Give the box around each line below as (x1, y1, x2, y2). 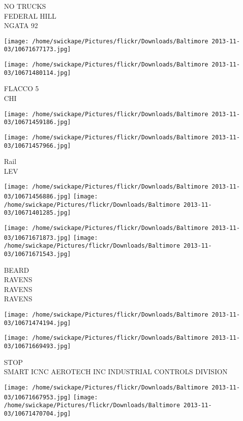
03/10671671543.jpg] (4, 251, 71, 258)
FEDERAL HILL (4, 10, 57, 21)
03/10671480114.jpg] (4, 69, 71, 76)
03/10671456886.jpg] (4, 193, 71, 200)
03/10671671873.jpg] (4, 234, 71, 241)
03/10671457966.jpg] (4, 142, 71, 149)
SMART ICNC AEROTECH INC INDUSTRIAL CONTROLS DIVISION (4, 366, 228, 377)
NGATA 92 (4, 20, 38, 31)
